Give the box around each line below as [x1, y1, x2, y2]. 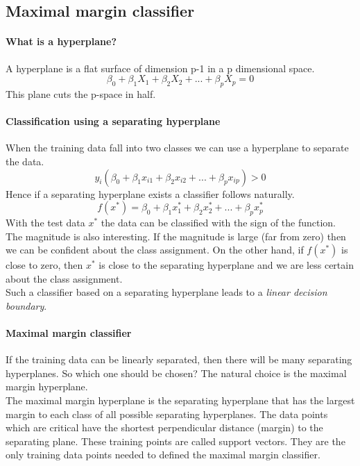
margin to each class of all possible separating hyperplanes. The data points [6, 406, 328, 421]
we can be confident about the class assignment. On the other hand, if [6, 242, 304, 257]
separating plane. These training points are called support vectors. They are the [6, 433, 345, 448]
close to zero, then [6, 258, 83, 272]
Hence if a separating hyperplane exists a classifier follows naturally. [6, 186, 295, 201]
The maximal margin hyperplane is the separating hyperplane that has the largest [6, 393, 355, 408]
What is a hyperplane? [6, 34, 117, 49]
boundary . [6, 298, 47, 313]
